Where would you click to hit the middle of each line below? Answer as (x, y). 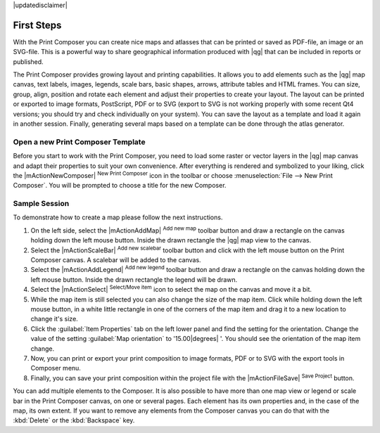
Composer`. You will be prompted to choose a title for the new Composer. (120, 186)
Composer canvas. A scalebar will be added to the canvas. (116, 260)
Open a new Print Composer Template (79, 142)
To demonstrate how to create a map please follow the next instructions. (118, 217)
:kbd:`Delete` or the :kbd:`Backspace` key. (74, 420)
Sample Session (41, 204)
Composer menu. (56, 368)
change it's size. (55, 319)
